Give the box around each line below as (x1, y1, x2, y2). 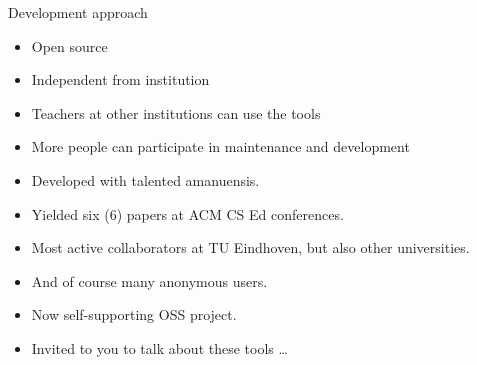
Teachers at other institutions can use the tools (31, 102, 321, 123)
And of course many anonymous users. (31, 270, 268, 291)
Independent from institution (31, 69, 210, 90)
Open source (31, 35, 108, 56)
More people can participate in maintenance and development (31, 136, 410, 157)
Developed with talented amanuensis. (31, 169, 260, 190)
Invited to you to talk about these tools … (31, 337, 288, 358)
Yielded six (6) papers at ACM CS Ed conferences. (31, 203, 344, 224)
